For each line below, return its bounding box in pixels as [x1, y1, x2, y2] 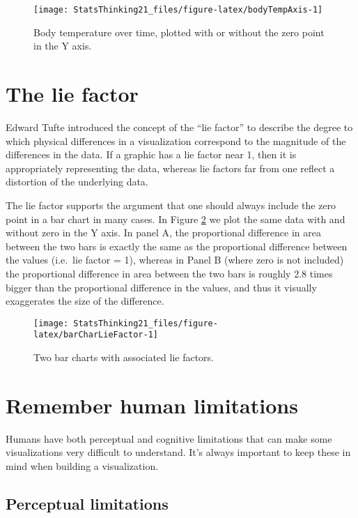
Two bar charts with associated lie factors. [33, 350, 215, 364]
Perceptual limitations [6, 492, 169, 514]
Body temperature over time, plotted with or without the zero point [33, 24, 325, 39]
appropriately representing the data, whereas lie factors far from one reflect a [6, 160, 335, 175]
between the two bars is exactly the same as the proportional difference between [6, 238, 348, 253]
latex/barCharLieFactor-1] [33, 330, 158, 340]
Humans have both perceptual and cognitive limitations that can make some [6, 431, 332, 445]
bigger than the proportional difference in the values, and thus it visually [6, 280, 317, 294]
